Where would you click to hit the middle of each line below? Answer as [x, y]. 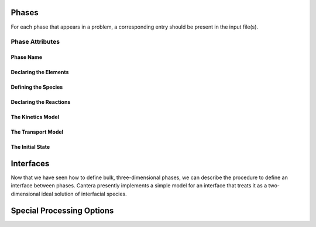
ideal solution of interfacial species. [84, 194]
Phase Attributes [35, 42]
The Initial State [30, 147]
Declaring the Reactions [41, 102]
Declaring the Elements [40, 72]
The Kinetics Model [35, 117]
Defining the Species [37, 87]
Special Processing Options [62, 210]
